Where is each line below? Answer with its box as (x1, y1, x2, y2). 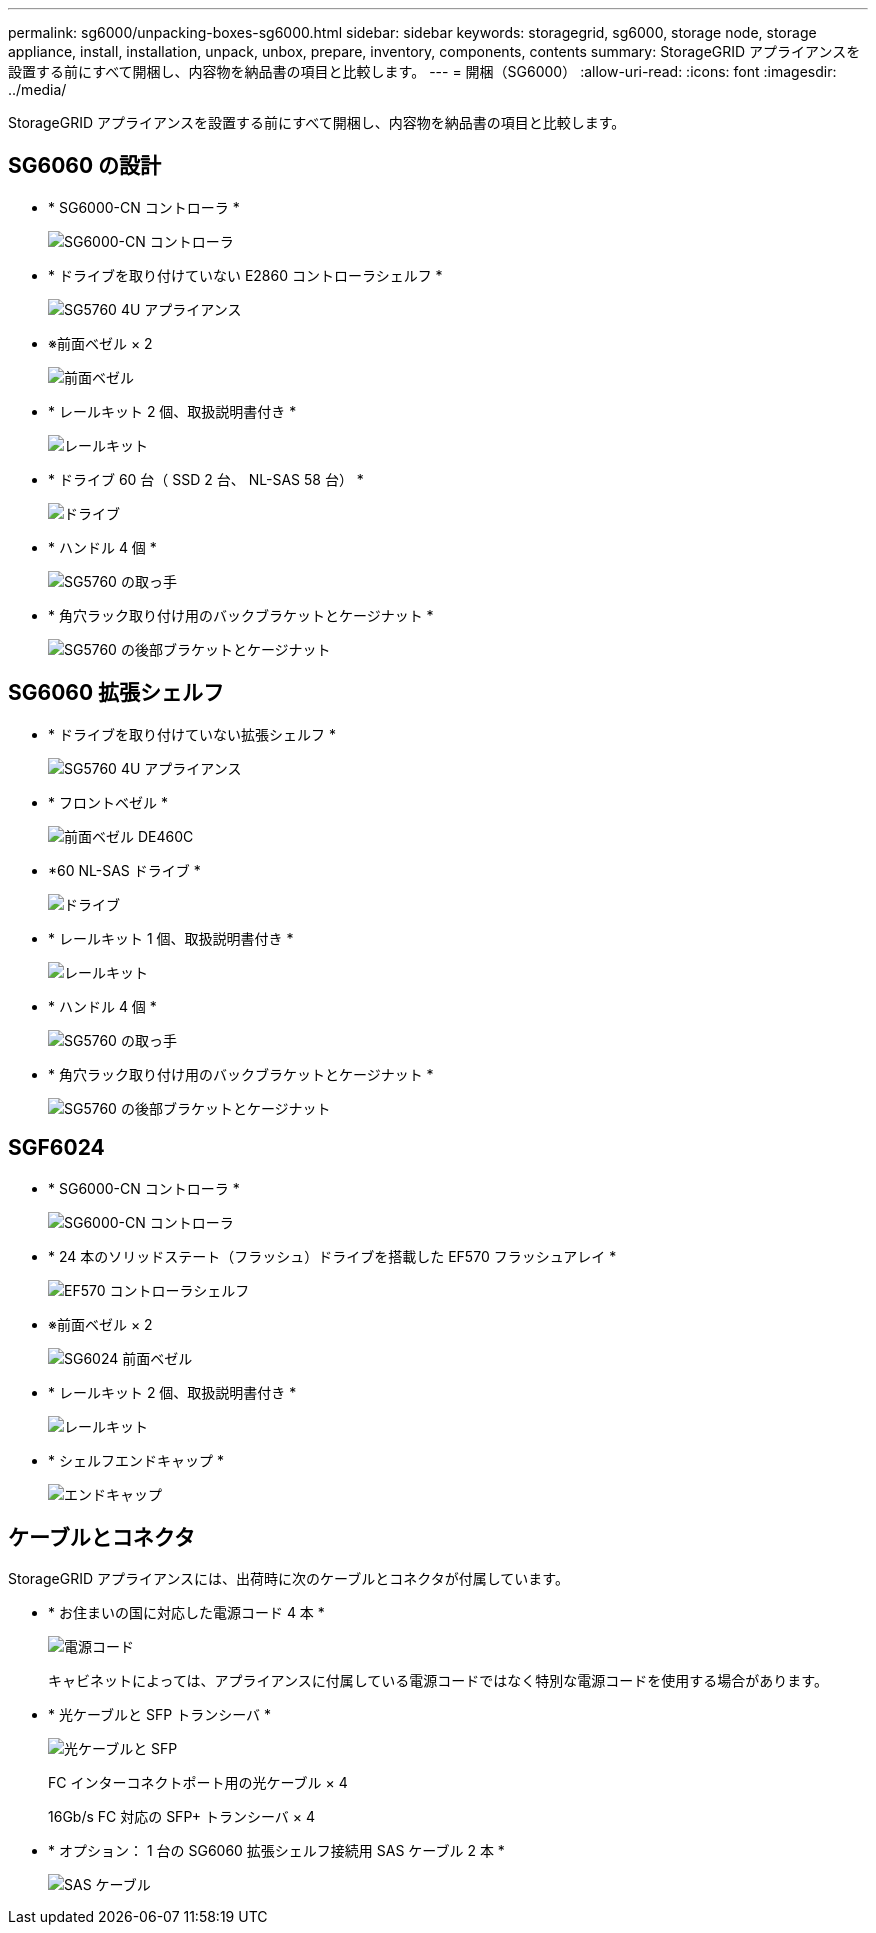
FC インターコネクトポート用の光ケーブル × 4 (48, 1774, 348, 1792)
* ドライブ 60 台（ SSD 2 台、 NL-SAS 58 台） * (48, 470, 364, 488)
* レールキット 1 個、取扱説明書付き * (48, 929, 294, 947)
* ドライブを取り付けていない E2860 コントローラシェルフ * (48, 266, 443, 284)
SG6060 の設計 (8, 153, 162, 179)
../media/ (8, 81, 67, 98)
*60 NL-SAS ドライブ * (48, 861, 201, 879)
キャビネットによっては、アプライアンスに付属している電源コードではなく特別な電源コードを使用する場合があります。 (48, 1672, 828, 1690)
